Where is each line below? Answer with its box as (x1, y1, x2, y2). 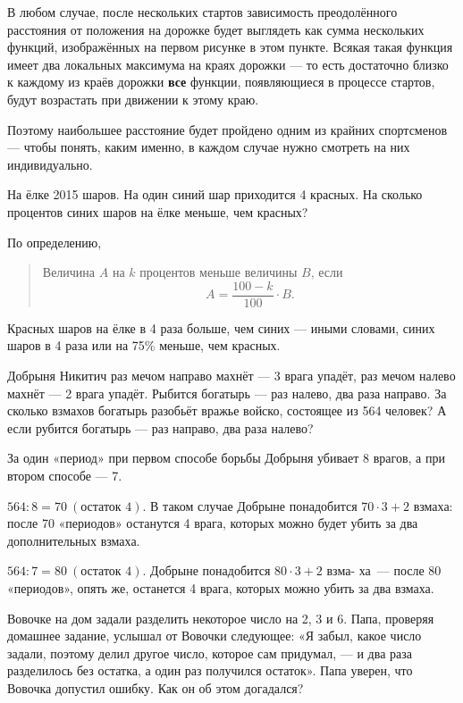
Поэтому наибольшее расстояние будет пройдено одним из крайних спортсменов (7, 120, 448, 138)
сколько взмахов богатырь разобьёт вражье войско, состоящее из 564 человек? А (7, 401, 447, 420)
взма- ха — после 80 (326, 561, 442, 580)
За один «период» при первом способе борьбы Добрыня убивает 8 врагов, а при (7, 448, 445, 467)
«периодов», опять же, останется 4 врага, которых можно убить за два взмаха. (7, 578, 434, 597)
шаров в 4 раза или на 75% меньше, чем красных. (7, 336, 281, 355)
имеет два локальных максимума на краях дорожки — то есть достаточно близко (7, 54, 449, 73)
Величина (42, 263, 96, 281)
